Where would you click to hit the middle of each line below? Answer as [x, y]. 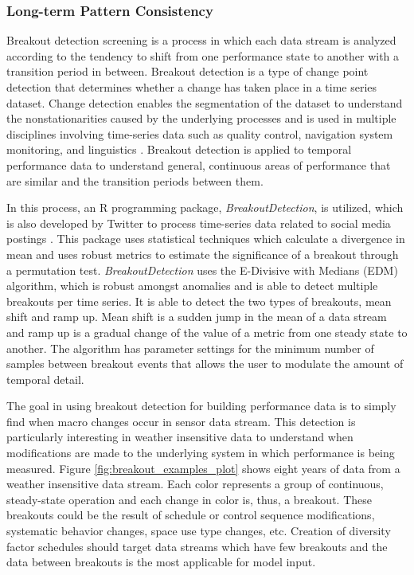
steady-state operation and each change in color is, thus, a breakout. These [189, 499]
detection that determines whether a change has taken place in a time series [192, 87]
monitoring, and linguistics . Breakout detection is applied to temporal [179, 149]
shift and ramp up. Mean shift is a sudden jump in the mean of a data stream [197, 317]
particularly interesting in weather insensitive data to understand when [180, 437]
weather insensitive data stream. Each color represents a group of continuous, [195, 484]
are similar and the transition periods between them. [135, 180]
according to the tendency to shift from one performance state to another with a [203, 55]
